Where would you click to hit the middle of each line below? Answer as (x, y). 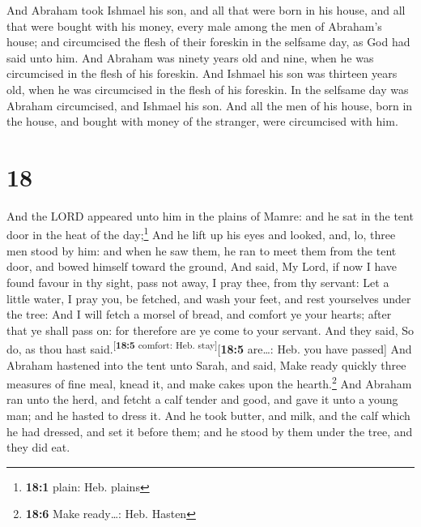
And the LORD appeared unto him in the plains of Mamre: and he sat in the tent (210, 215)
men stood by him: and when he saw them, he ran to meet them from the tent (202, 250)
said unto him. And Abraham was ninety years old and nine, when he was (190, 57)
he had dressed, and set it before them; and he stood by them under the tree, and (210, 431)
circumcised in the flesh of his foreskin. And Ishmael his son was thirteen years (202, 73)
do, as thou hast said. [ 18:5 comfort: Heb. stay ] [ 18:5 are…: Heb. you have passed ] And (209, 347)
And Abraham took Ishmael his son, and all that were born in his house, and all (206, 10)
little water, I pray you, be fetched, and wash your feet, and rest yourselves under (209, 298)
